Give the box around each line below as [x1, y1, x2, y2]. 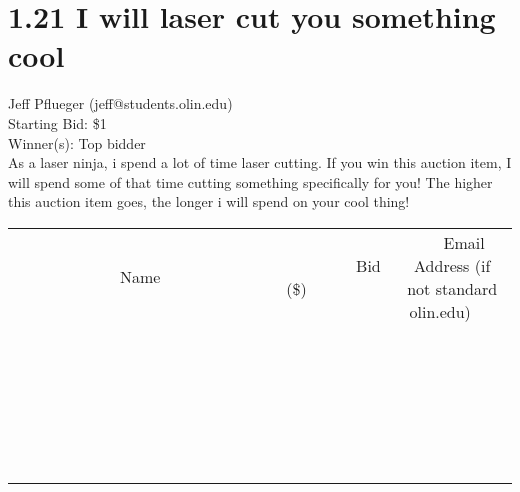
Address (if [414, 253, 491, 277]
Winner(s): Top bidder [8, 132, 146, 153]
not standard [407, 276, 498, 300]
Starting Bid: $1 [8, 112, 107, 133]
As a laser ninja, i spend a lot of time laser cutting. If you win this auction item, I [8, 152, 512, 173]
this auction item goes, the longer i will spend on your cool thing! [8, 191, 410, 212]
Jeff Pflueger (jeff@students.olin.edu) [8, 93, 233, 114]
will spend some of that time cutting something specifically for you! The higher [8, 171, 493, 192]
